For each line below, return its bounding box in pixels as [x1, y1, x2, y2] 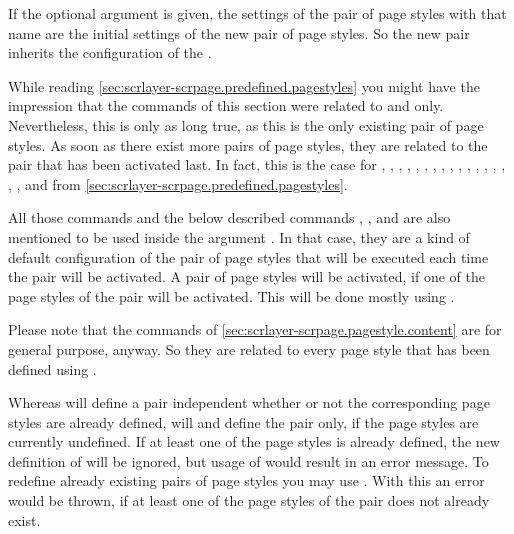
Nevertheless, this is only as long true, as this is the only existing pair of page [8, 114, 484, 135]
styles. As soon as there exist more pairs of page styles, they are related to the [8, 134, 488, 155]
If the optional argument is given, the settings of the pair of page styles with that [8, 3, 507, 23]
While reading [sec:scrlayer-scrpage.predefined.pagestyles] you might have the [8, 75, 480, 96]
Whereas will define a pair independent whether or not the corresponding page [8, 392, 490, 413]
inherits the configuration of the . [8, 42, 212, 63]
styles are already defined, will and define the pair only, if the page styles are [8, 411, 479, 432]
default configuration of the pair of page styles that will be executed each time [8, 246, 489, 267]
